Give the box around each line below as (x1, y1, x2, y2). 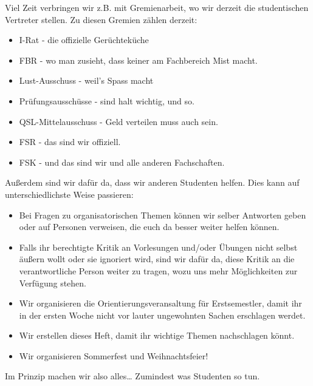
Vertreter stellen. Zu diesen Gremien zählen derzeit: (5, 13, 198, 25)
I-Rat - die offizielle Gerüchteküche (19, 33, 149, 46)
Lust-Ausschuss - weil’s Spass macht (19, 74, 154, 87)
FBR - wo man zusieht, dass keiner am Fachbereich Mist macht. (19, 53, 258, 66)
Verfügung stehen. (19, 276, 86, 289)
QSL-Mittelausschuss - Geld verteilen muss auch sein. (19, 115, 218, 127)
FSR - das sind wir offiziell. (19, 135, 121, 148)
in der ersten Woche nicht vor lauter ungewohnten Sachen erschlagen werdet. (19, 308, 306, 321)
